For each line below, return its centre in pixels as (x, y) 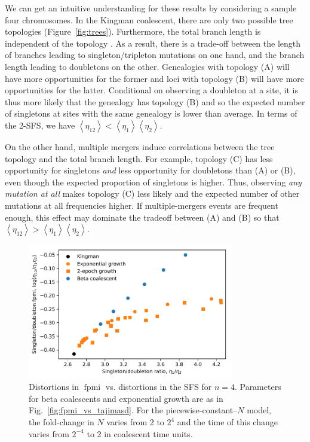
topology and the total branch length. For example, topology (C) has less (139, 158)
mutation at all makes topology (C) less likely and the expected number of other (152, 193)
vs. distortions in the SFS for (159, 387)
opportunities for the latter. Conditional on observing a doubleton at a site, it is (151, 90)
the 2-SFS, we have (40, 125)
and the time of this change (227, 422)
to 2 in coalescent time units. (140, 433)
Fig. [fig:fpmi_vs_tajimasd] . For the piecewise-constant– (133, 410)
